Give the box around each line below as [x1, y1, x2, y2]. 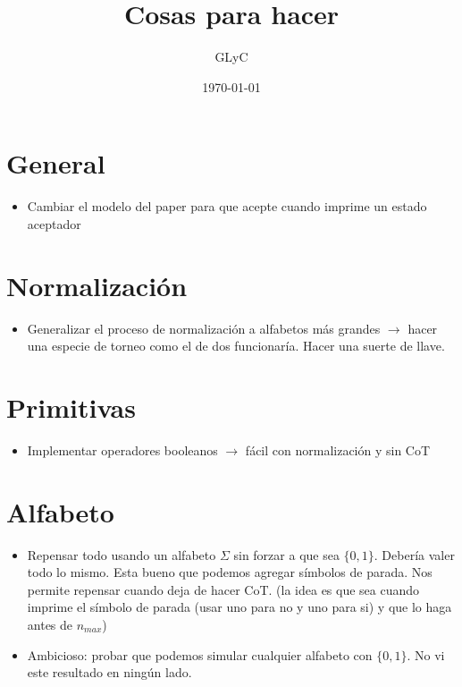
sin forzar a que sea [233, 545, 340, 564]
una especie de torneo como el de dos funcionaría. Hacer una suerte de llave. [27, 336, 445, 355]
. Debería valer [374, 545, 455, 564]
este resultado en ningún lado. [27, 663, 192, 682]
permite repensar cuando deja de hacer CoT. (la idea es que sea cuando [27, 580, 420, 598]
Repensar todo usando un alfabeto [27, 545, 216, 564]
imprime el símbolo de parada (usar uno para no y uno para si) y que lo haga [27, 598, 452, 616]
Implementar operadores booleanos [27, 440, 218, 459]
